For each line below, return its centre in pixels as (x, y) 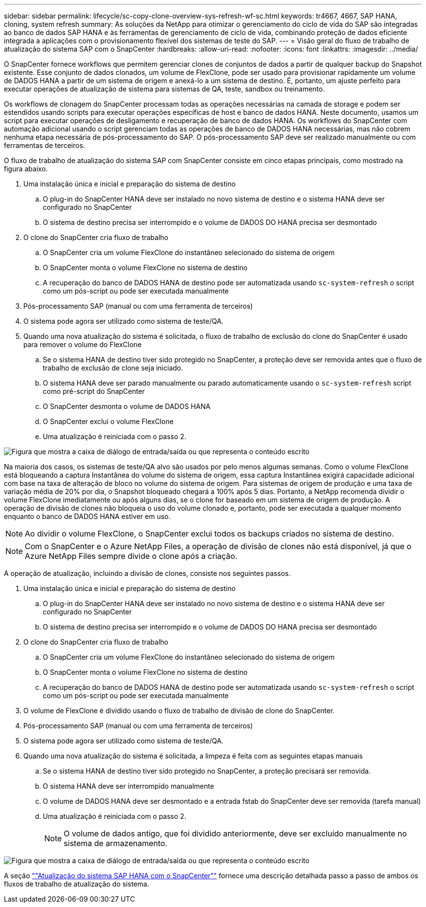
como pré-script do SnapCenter (94, 391)
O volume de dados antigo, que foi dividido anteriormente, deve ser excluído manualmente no (235, 833)
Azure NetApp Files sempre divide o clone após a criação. (131, 556)
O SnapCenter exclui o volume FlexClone (108, 421)
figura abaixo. (26, 169)
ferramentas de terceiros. (44, 145)
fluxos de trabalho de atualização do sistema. (77, 884)
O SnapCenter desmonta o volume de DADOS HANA (127, 406)
